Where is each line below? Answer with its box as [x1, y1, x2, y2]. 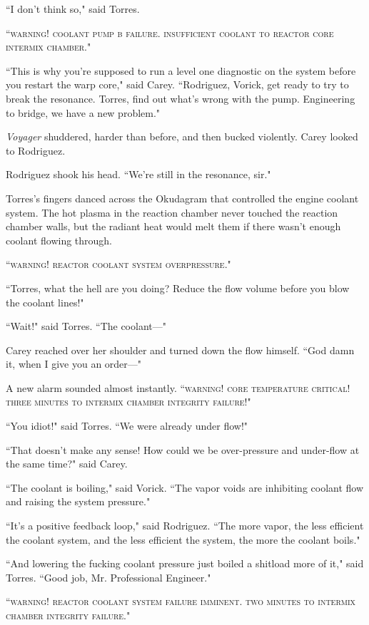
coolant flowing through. [6, 232, 113, 247]
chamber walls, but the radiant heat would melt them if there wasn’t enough [6, 219, 341, 234]
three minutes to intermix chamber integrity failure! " [6, 394, 251, 409]
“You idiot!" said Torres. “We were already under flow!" [6, 418, 248, 433]
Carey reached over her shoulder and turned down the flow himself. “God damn [6, 342, 355, 357]
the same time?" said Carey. [6, 456, 128, 471]
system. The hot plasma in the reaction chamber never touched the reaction [6, 205, 338, 219]
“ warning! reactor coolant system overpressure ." [6, 257, 231, 272]
